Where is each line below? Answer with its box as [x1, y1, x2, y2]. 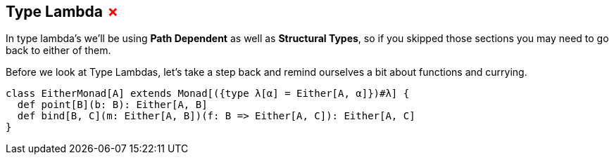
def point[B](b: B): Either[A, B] [17, 99, 208, 111]
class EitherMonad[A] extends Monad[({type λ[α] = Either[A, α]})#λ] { [6, 88, 410, 100]
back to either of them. [6, 44, 111, 57]
